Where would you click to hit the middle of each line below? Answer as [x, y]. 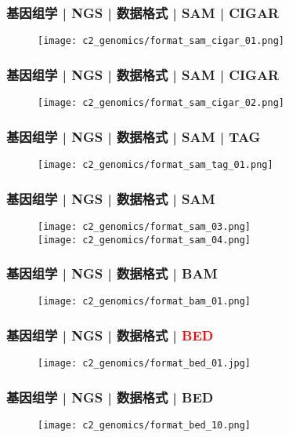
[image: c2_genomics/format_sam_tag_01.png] [155, 164]
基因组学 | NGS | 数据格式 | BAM [112, 273]
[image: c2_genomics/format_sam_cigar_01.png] [161, 41]
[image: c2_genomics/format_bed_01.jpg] [144, 364]
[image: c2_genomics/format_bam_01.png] [144, 302]
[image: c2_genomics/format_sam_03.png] [144, 226]
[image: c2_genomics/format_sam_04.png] [144, 240]
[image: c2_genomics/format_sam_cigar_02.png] [161, 103]
